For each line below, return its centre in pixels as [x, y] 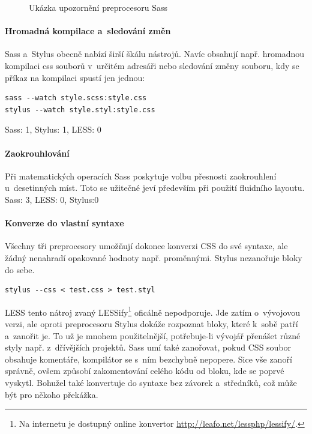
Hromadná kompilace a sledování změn [88, 31]
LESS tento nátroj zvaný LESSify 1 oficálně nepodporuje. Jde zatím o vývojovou [152, 311]
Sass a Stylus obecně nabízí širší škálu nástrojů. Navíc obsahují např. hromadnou [155, 54]
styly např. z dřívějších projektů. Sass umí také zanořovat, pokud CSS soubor [148, 347]
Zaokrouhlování [37, 153]
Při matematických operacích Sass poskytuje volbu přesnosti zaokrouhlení [141, 176]
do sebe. [20, 269]
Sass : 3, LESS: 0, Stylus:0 [52, 199]
